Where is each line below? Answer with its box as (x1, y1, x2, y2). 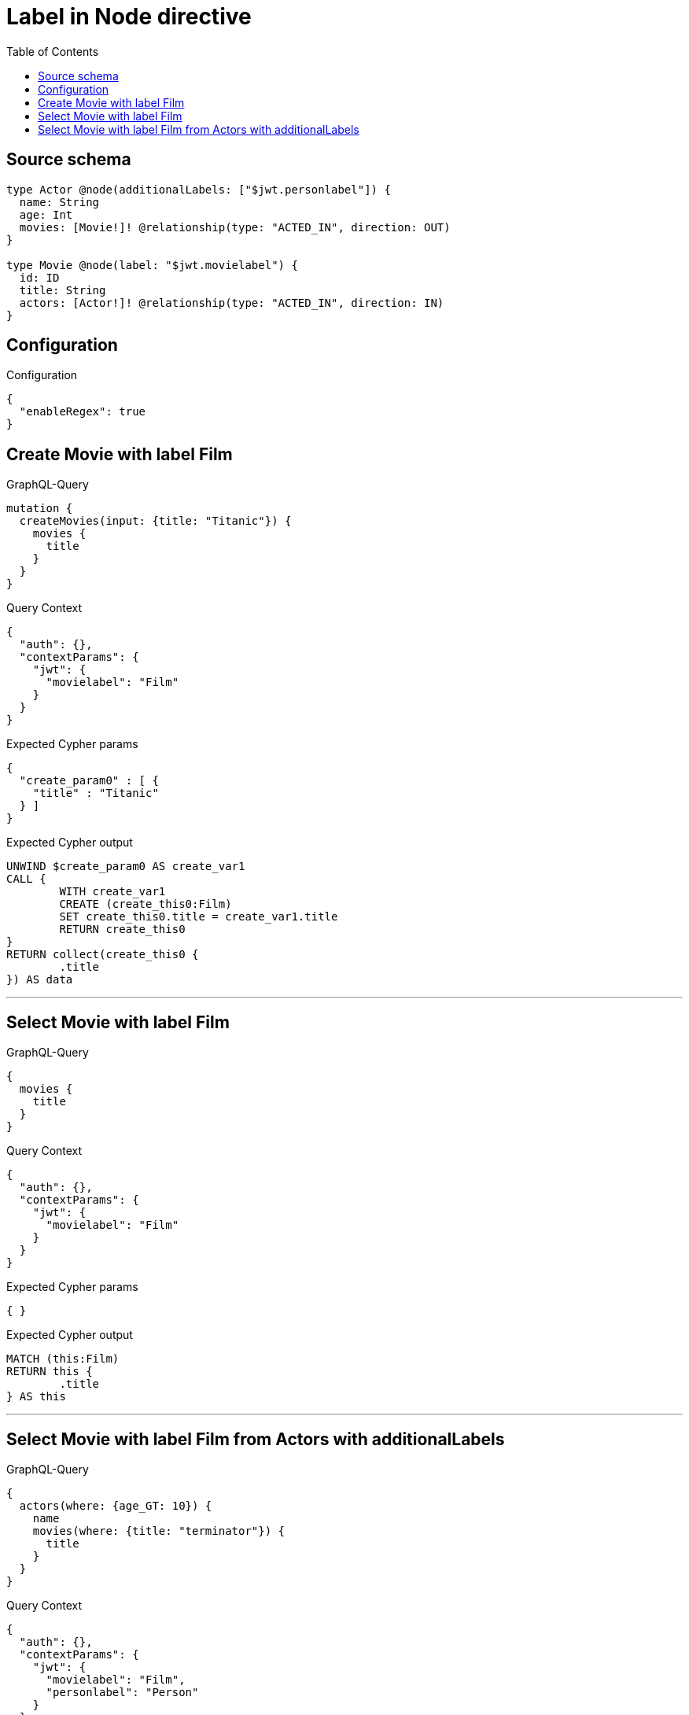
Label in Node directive (6, 3, 252, 30)
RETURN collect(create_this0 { (6, 948, 199, 961)
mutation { (6, 502, 73, 515)
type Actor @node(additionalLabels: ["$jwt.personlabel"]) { (6, 183, 391, 196)
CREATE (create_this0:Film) (59, 898, 232, 911)
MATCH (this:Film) (6, 1352, 120, 1366)
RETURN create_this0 (59, 923, 186, 936)
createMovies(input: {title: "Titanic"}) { (19, 514, 292, 528)
